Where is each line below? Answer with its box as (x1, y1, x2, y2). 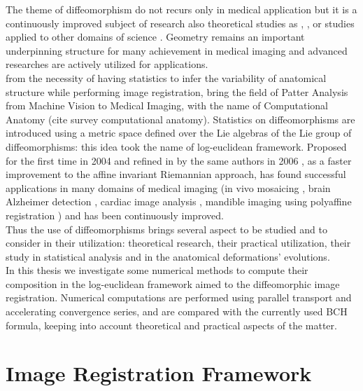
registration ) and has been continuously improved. (6, 207, 224, 222)
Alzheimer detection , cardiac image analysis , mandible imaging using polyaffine (6, 194, 352, 209)
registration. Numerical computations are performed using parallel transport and (6, 290, 352, 305)
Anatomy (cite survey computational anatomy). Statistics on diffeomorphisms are (6, 111, 355, 126)
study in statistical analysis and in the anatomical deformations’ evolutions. (6, 249, 330, 263)
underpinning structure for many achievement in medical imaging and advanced (6, 43, 348, 57)
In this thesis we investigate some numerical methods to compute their (6, 263, 308, 277)
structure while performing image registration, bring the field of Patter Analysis (6, 84, 348, 99)
